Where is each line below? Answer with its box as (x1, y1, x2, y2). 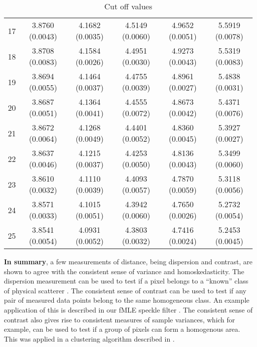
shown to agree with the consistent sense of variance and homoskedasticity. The (4, 266, 245, 276)
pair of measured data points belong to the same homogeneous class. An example (4, 295, 250, 305)
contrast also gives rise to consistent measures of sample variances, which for (4, 314, 235, 324)
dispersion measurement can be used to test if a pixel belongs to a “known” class (4, 276, 249, 286)
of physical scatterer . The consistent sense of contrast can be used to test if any (4, 285, 247, 295)
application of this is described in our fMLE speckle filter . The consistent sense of (4, 304, 253, 315)
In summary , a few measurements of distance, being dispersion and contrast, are (4, 256, 253, 266)
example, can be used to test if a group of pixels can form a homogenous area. (4, 324, 240, 334)
